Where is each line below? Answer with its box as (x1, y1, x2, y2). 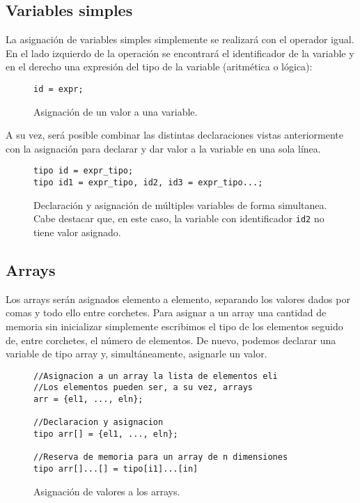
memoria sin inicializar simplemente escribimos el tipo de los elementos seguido (6, 318, 343, 333)
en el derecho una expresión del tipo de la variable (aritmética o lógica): (6, 59, 313, 74)
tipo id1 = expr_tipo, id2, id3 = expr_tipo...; (33, 178, 263, 188)
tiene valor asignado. (33, 224, 121, 239)
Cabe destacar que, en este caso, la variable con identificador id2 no (33, 211, 324, 226)
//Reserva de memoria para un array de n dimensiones (33, 452, 288, 463)
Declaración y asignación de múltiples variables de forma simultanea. (33, 197, 327, 212)
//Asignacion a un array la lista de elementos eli (33, 371, 278, 381)
